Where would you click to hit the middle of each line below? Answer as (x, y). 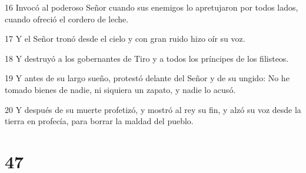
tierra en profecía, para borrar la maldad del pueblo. (99, 121)
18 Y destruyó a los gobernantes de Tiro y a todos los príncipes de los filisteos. (147, 58)
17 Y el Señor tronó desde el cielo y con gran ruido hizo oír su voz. (125, 39)
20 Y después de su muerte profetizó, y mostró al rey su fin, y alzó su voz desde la (153, 109)
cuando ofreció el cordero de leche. (67, 19)
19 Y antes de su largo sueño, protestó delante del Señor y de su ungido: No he (147, 78)
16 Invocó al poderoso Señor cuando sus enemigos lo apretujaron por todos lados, (152, 7)
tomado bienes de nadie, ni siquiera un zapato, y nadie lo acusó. (120, 89)
